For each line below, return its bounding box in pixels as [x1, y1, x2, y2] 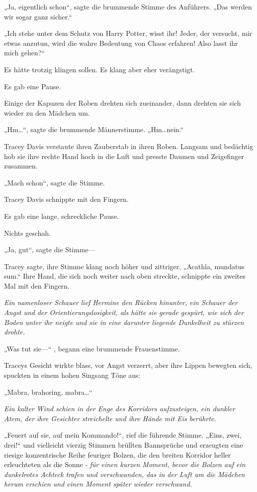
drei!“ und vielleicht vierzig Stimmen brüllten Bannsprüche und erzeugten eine [4, 440, 243, 450]
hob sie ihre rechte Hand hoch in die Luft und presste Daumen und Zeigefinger [4, 151, 244, 161]
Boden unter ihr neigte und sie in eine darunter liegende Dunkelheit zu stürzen [4, 317, 244, 327]
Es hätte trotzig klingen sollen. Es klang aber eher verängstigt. [4, 64, 195, 74]
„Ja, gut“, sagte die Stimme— [4, 244, 95, 255]
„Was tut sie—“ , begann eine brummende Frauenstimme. [4, 343, 180, 353]
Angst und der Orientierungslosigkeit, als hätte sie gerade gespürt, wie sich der [4, 307, 244, 318]
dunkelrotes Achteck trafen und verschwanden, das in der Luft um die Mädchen [4, 469, 245, 479]
